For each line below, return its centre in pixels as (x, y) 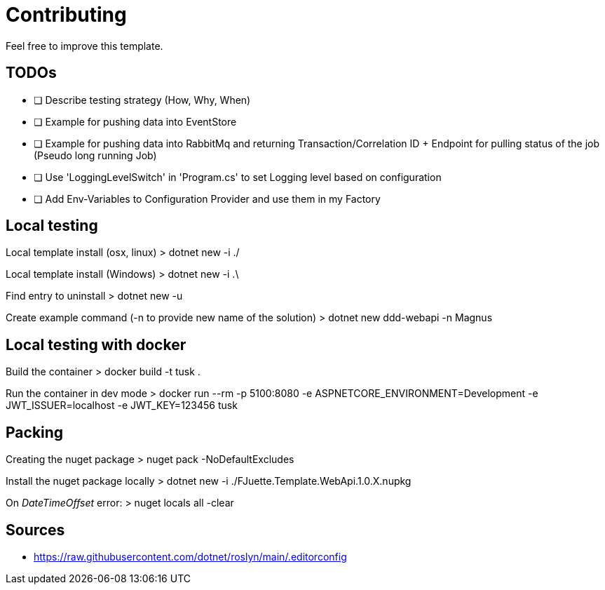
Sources (35, 530)
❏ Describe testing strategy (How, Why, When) (142, 100)
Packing (35, 432)
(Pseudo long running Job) (95, 155)
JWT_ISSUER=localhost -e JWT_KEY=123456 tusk (122, 405)
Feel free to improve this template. (84, 46)
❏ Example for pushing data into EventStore (135, 121)
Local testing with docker (96, 344)
